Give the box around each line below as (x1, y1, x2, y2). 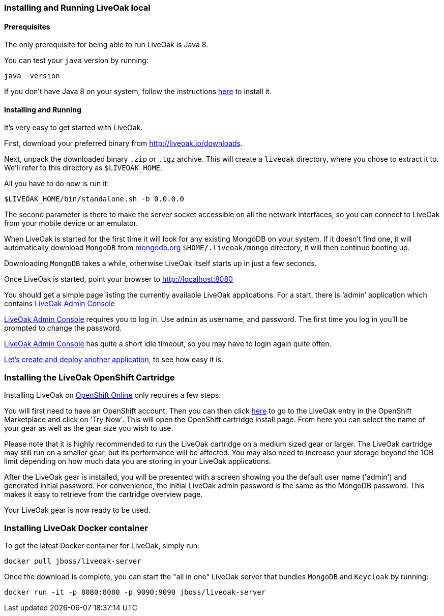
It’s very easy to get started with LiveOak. (4, 123, 143, 132)
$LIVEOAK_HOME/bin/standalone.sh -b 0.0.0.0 (4, 195, 185, 203)
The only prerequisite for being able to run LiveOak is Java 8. (4, 40, 209, 49)
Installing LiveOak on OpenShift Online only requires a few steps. (4, 391, 221, 400)
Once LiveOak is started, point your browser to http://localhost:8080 (4, 275, 233, 284)
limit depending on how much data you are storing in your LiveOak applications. (4, 457, 271, 466)
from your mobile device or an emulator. (4, 219, 138, 228)
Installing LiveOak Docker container (4, 522, 148, 533)
